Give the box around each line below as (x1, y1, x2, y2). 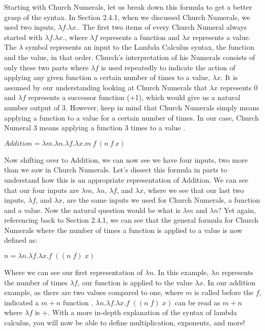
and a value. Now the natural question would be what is (4, 204, 180, 215)
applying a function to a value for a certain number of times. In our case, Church (4, 112, 259, 123)
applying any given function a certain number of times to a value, (4, 72, 210, 83)
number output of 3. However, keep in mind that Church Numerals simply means (4, 102, 259, 112)
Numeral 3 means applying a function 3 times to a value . (4, 122, 186, 133)
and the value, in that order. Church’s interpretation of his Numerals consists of (4, 51, 255, 62)
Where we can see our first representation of (4, 267, 143, 278)
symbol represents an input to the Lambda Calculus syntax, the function (25, 42, 254, 52)
